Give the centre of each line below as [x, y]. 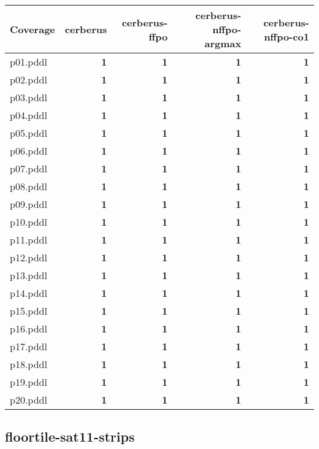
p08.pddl [29, 186]
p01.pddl [29, 62]
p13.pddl [29, 275]
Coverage [33, 29]
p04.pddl [29, 115]
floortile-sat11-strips [70, 436]
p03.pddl [29, 97]
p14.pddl [29, 293]
